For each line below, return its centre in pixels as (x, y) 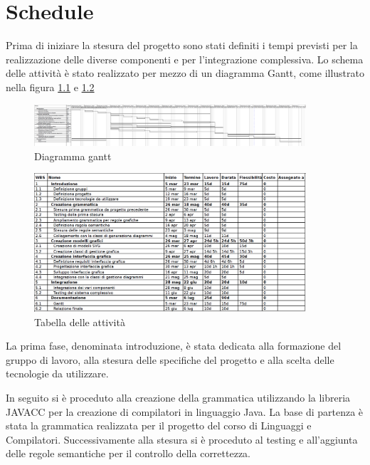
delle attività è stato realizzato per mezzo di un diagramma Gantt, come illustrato (185, 73)
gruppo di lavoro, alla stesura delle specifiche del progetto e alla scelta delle (170, 359)
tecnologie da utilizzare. (57, 373)
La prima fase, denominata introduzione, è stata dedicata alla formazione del (174, 346)
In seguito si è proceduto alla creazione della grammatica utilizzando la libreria (178, 398)
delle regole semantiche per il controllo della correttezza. (128, 453)
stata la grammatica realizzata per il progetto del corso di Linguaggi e (159, 425)
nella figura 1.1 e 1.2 (50, 87)
